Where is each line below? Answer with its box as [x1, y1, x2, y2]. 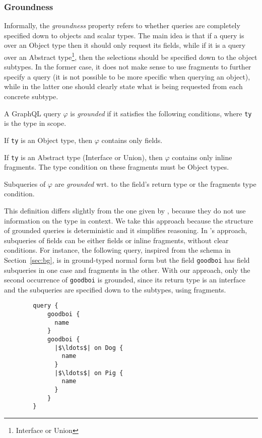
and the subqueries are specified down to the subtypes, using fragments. [4, 284, 226, 295]
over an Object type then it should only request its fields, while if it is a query [4, 40, 246, 50]
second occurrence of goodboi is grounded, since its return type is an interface [4, 274, 245, 285]
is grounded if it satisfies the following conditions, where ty [70, 108, 252, 118]
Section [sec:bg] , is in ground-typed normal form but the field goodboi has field [4, 254, 250, 265]
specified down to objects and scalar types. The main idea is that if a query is [4, 30, 244, 40]
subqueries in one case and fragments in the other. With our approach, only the [4, 264, 250, 275]
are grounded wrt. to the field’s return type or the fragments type [54, 178, 256, 189]
